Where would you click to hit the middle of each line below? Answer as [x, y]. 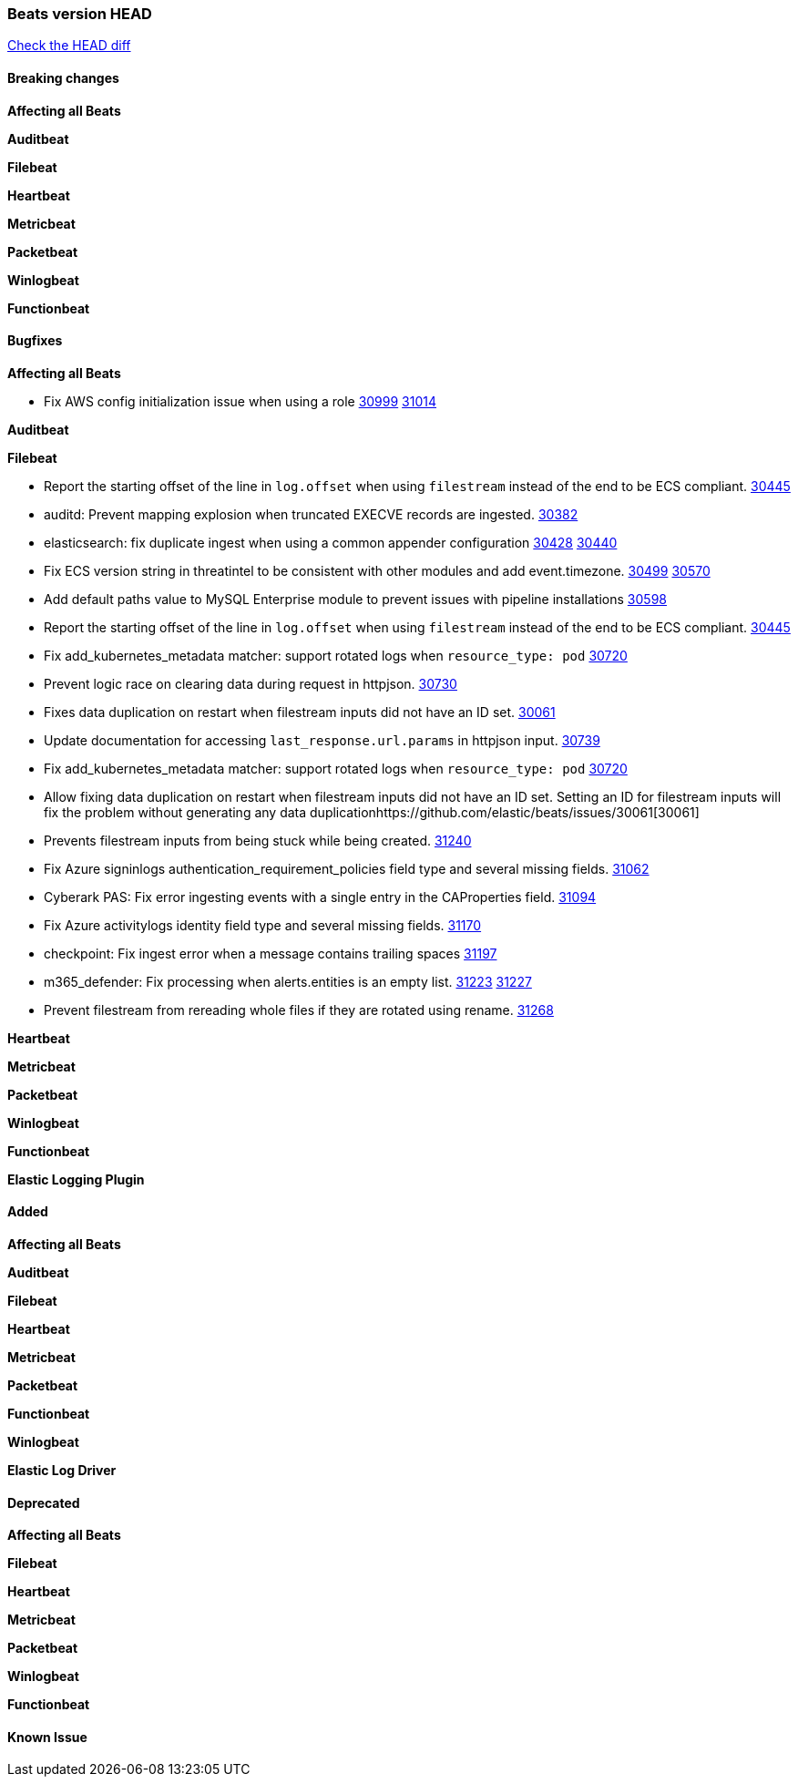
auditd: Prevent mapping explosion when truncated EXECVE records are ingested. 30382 [311, 514]
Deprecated [44, 1502]
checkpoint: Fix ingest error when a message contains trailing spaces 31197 [271, 953]
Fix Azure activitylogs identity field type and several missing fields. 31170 [263, 925]
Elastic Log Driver [62, 1471]
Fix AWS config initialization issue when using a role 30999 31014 [240, 401]
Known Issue [47, 1737]
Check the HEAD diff [69, 46]
